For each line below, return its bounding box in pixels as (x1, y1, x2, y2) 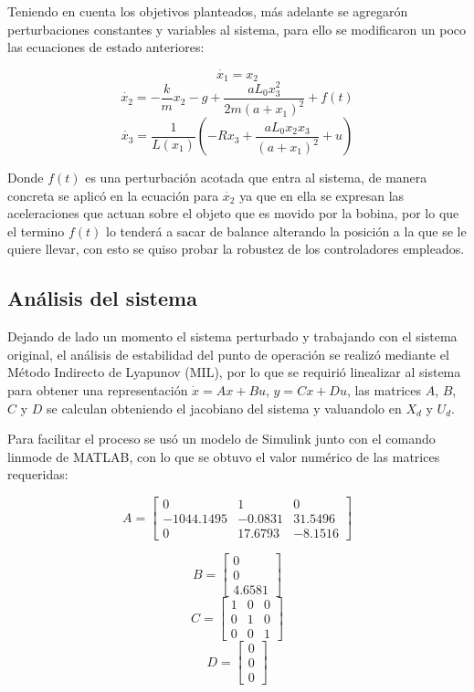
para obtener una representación (7, 381, 188, 400)
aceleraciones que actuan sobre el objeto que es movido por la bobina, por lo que (7, 204, 459, 223)
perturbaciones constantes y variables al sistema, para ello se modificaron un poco (7, 19, 466, 38)
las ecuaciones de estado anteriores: (7, 37, 205, 57)
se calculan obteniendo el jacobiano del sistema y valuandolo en (46, 398, 402, 417)
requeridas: (7, 465, 68, 484)
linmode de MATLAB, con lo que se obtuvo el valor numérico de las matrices (7, 446, 440, 466)
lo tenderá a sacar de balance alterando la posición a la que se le (105, 221, 467, 240)
